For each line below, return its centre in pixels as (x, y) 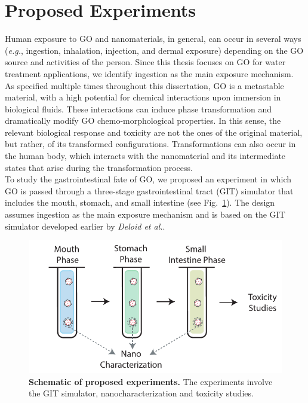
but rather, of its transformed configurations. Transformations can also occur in (150, 144)
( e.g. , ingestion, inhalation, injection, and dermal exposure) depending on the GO (154, 50)
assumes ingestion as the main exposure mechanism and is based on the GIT (145, 214)
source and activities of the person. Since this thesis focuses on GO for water (145, 62)
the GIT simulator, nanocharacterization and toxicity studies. (141, 393)
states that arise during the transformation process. (99, 167)
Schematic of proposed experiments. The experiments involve (151, 381)
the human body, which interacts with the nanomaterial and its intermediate (145, 156)
